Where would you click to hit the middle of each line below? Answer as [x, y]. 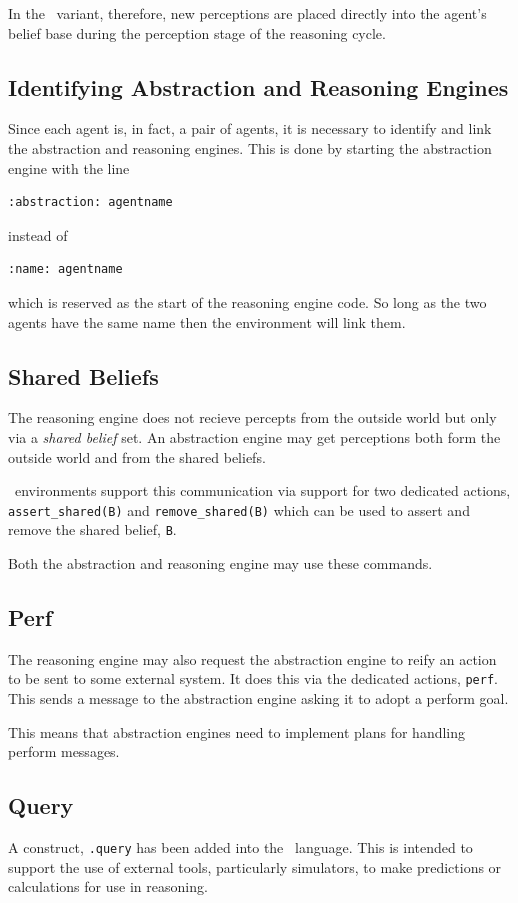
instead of [38, 234]
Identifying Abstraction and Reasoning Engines [258, 86]
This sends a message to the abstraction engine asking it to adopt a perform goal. [258, 698]
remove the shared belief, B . [92, 529]
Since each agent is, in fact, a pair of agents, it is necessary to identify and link [250, 128]
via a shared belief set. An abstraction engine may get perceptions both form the [254, 436]
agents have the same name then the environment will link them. [207, 321]
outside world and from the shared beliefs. [137, 456]
